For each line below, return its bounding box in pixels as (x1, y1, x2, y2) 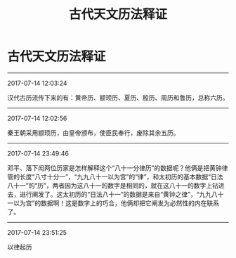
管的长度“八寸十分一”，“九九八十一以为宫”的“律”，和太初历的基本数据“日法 (7, 172, 223, 181)
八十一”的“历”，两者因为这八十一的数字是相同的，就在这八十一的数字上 (7, 181, 213, 190)
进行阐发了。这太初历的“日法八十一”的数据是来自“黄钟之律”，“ (19, 190, 199, 198)
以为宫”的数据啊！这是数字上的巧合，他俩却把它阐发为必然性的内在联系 (13, 198, 220, 207)
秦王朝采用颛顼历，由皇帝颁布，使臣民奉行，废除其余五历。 (7, 128, 180, 137)
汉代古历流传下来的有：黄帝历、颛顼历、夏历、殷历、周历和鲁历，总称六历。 (7, 93, 229, 102)
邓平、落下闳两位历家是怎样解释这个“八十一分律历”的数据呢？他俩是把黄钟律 (7, 163, 228, 172)
